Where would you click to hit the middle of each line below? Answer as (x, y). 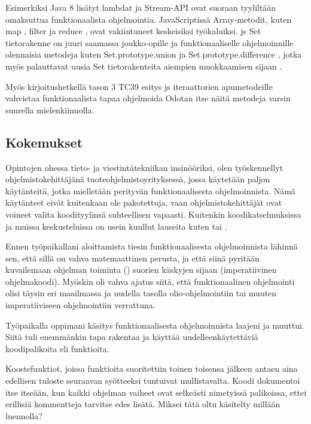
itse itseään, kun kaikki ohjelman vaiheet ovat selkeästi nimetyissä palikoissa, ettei (156, 392)
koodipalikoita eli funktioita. (57, 348)
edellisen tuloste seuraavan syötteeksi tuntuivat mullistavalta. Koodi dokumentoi (153, 381)
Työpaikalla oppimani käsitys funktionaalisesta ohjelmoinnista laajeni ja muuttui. (155, 325)
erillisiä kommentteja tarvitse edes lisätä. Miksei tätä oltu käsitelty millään (143, 404)
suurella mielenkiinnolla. (50, 109)
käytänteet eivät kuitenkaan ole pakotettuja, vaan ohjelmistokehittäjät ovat (144, 202)
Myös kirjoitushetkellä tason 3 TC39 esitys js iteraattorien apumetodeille (139, 86)
